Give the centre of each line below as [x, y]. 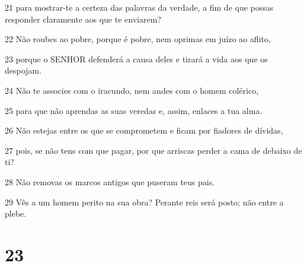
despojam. [23, 70]
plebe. [16, 213]
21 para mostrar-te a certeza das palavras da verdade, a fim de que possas [139, 7]
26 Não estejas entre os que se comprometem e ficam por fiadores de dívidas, [144, 130]
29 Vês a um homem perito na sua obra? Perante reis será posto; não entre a [144, 202]
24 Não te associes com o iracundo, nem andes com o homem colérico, [132, 90]
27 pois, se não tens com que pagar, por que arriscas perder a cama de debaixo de [153, 150]
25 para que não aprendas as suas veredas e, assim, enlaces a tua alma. [134, 110]
